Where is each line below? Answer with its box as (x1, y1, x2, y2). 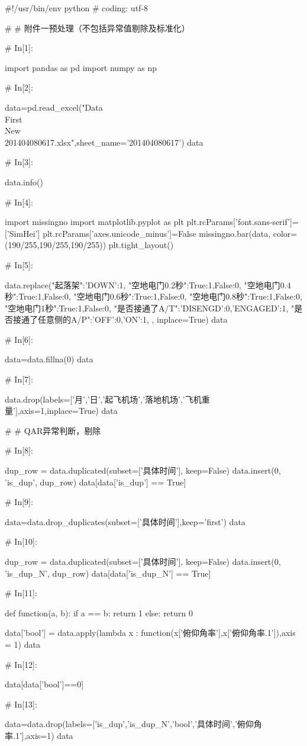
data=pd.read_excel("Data (5, 101, 103, 113)
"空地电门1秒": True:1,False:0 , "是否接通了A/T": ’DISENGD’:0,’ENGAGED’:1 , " (5, 301, 295, 314)
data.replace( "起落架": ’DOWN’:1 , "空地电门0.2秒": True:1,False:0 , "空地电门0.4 (5, 278, 291, 291)
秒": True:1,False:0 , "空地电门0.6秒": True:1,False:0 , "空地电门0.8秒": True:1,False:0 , (5, 290, 302, 303)
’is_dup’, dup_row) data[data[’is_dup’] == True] (5, 475, 186, 488)
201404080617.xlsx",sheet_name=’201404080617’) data (5, 136, 203, 148)
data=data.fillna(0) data (5, 353, 93, 365)
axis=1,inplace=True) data (20, 404, 118, 417)
